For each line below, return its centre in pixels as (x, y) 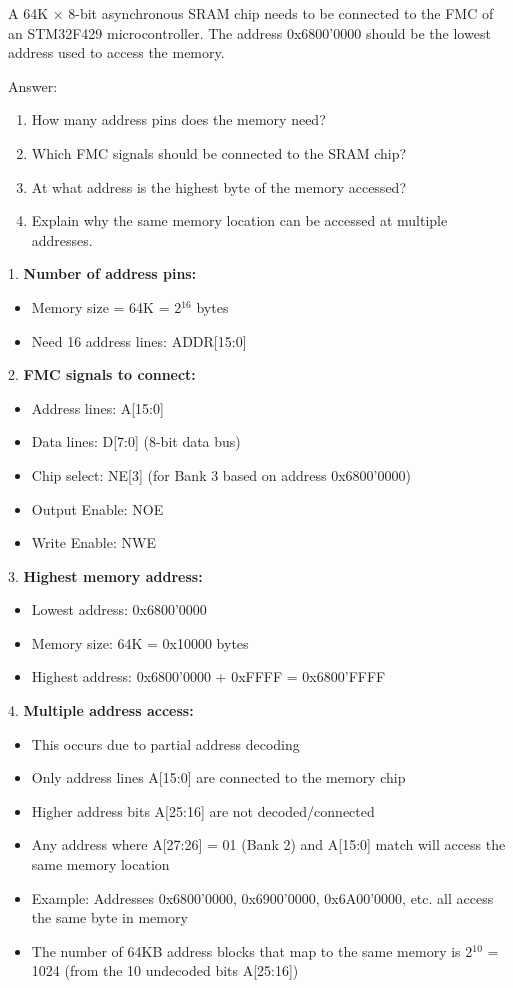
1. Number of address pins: (102, 273)
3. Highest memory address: (105, 575)
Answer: (33, 85)
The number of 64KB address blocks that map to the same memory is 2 (252, 950)
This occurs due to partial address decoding (165, 743)
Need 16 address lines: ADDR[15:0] (139, 340)
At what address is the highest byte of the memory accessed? (218, 186)
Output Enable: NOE (97, 508)
